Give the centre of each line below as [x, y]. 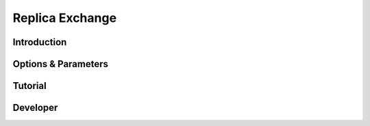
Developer [35, 108]
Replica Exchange [64, 18]
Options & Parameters [61, 64]
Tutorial [30, 86]
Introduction [40, 42]
